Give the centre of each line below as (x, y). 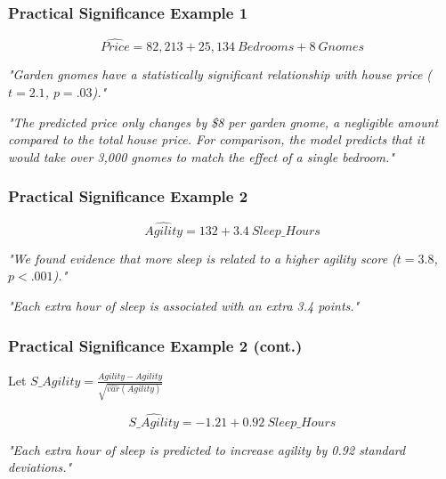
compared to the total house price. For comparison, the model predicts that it (216, 139)
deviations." (40, 467)
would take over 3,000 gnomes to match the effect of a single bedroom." (201, 156)
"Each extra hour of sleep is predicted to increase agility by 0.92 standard (207, 449)
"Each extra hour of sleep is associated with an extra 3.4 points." (184, 306)
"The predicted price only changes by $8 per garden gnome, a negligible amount (223, 122)
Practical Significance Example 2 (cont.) (155, 345)
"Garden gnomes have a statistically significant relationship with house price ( (220, 74)
